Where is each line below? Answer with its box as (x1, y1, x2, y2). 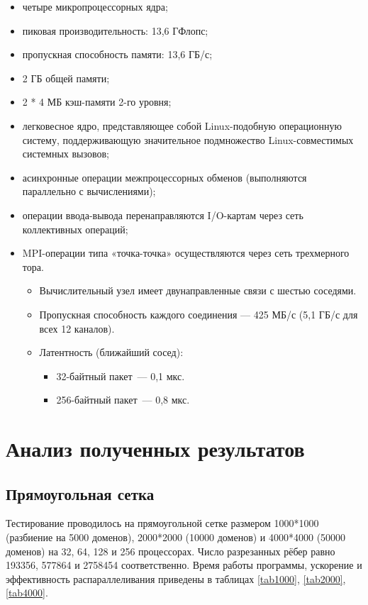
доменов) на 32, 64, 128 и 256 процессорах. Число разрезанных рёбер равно (6, 543, 335, 558)
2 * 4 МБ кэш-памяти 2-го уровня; (22, 94, 172, 109)
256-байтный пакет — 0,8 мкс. (56, 392, 190, 407)
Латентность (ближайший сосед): (39, 345, 184, 360)
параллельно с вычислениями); (22, 184, 156, 199)
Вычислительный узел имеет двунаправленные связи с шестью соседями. (39, 283, 357, 298)
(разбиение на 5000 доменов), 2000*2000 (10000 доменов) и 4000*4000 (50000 (6, 530, 346, 545)
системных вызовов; (22, 146, 109, 161)
